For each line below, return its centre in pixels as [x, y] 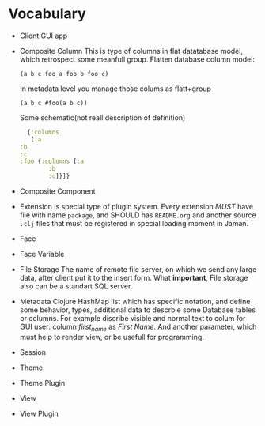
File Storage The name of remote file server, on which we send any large [138, 270]
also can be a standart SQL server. [76, 286]
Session [32, 352]
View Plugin [39, 413]
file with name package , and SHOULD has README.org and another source [138, 215]
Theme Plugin [42, 383]
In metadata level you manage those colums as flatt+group [115, 89]
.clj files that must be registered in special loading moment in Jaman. [134, 224]
